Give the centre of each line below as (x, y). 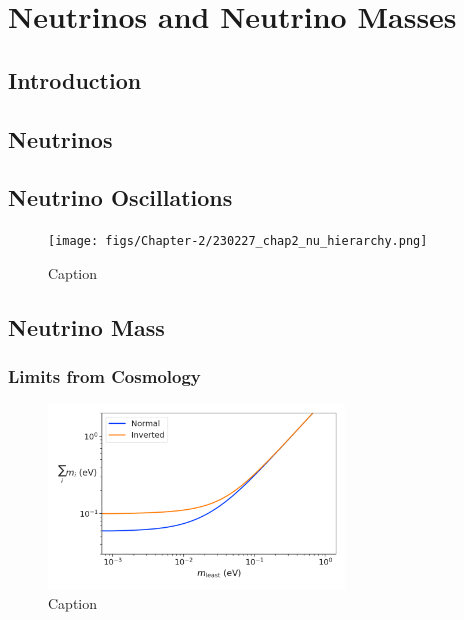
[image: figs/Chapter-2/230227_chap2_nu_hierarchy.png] (238, 241)
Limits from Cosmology (104, 376)
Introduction (75, 79)
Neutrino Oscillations (120, 197)
